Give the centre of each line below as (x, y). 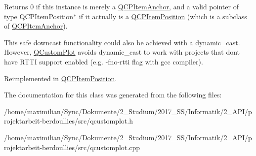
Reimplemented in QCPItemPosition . (61, 78)
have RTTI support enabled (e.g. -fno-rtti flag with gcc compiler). (104, 61)
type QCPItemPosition (39, 16)
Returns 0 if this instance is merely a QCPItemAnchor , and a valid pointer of (121, 6)
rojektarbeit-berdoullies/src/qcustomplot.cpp (72, 147)
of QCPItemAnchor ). (36, 26)
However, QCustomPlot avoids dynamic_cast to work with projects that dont (122, 52)
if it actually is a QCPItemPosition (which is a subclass (163, 16)
